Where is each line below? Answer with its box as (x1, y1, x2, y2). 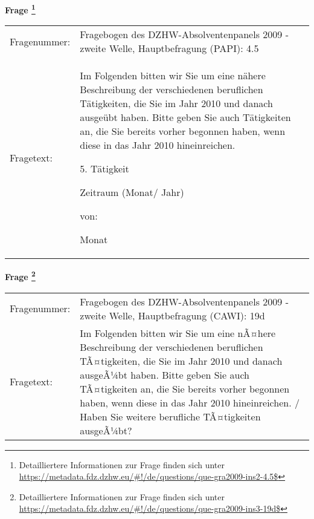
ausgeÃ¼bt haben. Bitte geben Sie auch (80, 367, 249, 382)
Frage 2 (5, 269, 36, 282)
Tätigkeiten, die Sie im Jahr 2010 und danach (80, 96, 273, 111)
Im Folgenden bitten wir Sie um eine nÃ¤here (80, 325, 276, 340)
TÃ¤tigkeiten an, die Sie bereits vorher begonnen (80, 381, 290, 396)
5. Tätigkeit (80, 162, 129, 176)
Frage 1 (5, 2, 36, 16)
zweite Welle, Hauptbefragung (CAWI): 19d (80, 308, 265, 322)
